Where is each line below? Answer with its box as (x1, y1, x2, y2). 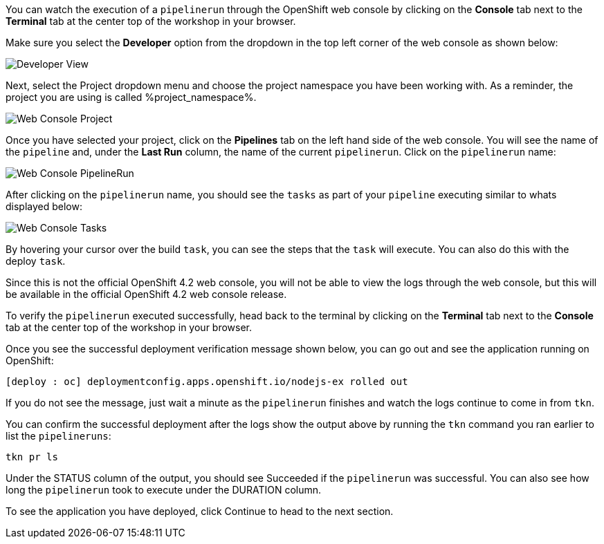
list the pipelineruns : (6, 430, 111, 442)
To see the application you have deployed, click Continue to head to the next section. (6, 505, 394, 517)
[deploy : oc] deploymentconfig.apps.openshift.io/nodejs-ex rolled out (6, 376, 408, 387)
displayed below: (6, 200, 82, 212)
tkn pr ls (6, 451, 58, 462)
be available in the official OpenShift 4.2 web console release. (6, 288, 287, 300)
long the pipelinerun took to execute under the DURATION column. (6, 484, 322, 496)
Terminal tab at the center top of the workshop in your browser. (6, 15, 296, 27)
